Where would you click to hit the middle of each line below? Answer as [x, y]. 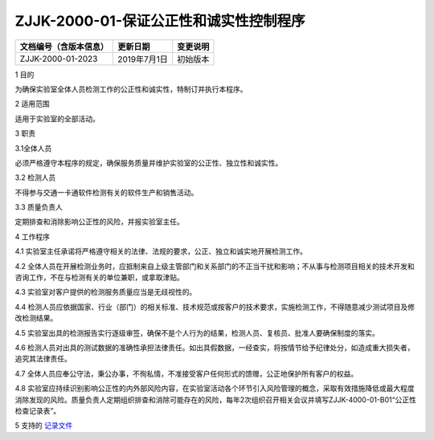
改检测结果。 [36, 318]
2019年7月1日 [143, 59]
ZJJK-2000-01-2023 [59, 59]
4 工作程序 [32, 236]
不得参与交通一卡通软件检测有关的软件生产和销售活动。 [106, 192]
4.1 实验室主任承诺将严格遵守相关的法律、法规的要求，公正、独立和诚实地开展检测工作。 [161, 251]
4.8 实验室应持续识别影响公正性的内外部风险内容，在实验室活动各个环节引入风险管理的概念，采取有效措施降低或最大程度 [215, 389]
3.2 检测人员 [35, 177]
